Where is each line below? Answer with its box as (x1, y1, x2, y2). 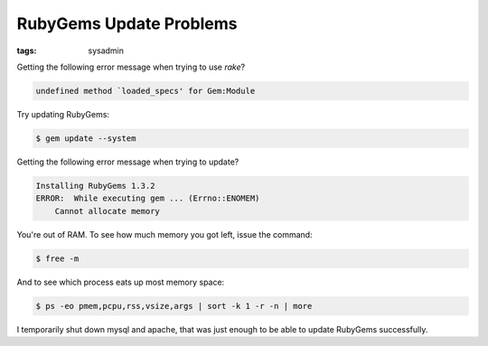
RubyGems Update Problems (16, 14, 238, 33)
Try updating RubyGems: (16, 108, 110, 119)
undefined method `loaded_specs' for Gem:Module (35, 86, 256, 96)
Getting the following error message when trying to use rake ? (16, 61, 246, 72)
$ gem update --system (35, 133, 136, 144)
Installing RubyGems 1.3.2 (35, 181, 155, 191)
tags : (16, 45, 37, 56)
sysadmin (88, 45, 125, 56)
